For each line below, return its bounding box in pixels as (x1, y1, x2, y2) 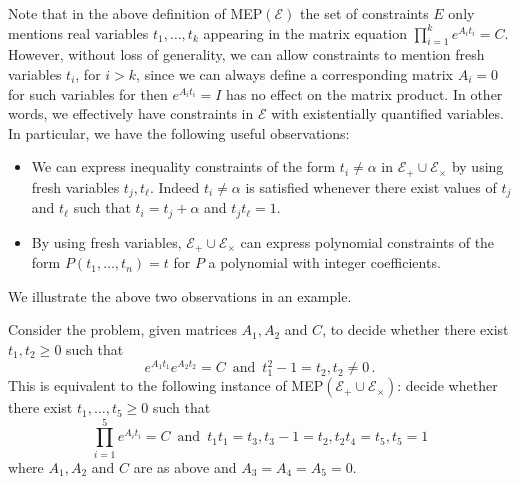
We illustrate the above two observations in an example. (8, 285, 352, 306)
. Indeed (149, 176, 200, 197)
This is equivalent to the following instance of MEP (8, 375, 324, 396)
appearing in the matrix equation (203, 22, 407, 43)
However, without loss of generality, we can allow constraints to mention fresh (8, 44, 485, 65)
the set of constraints (300, 3, 429, 23)
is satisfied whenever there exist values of (245, 176, 497, 197)
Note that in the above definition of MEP (8, 3, 263, 23)
